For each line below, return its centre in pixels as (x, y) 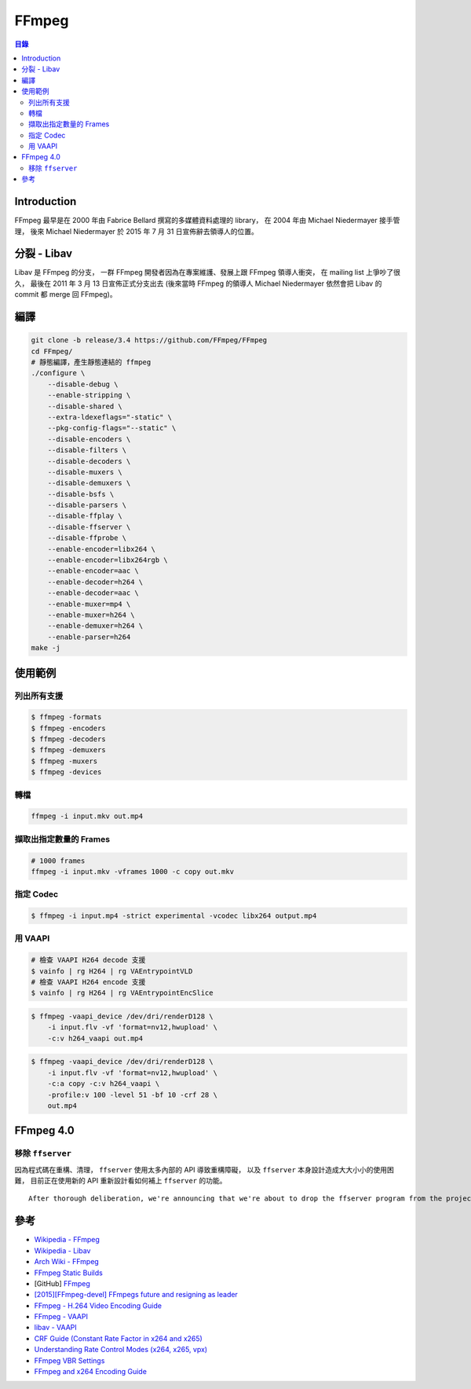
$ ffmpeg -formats (66, 717)
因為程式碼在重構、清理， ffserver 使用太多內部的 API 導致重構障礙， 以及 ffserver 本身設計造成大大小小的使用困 (204, 1169)
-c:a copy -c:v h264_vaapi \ (104, 1084)
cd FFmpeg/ (52, 351)
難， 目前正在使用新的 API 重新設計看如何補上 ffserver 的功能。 (120, 1181)
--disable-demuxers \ (89, 483)
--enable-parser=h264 (89, 637)
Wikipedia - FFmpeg (67, 1240)
